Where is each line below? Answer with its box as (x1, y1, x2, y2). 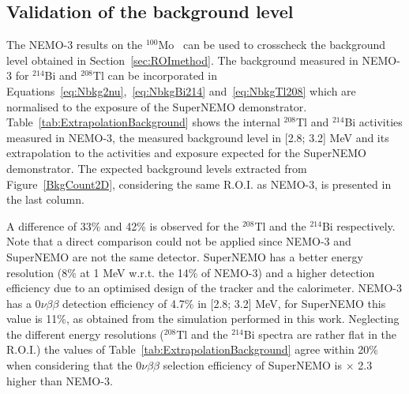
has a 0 (6, 295, 41, 311)
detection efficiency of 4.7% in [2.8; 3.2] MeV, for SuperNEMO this (62, 295, 386, 311)
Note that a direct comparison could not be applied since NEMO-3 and (6, 233, 351, 250)
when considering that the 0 (6, 357, 142, 373)
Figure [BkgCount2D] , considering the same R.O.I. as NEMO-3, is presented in (6, 175, 392, 192)
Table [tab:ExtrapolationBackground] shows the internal (6, 114, 280, 130)
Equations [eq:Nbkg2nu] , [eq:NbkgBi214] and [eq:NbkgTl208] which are (6, 82, 356, 99)
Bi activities (344, 114, 403, 130)
